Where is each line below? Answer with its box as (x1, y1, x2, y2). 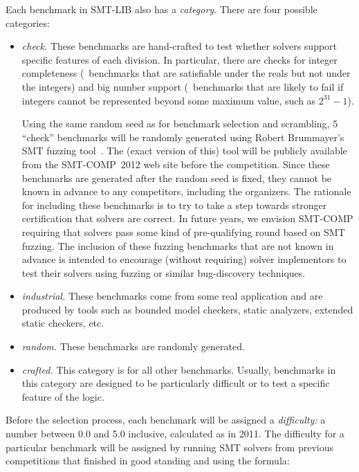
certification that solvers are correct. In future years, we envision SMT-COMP (21, 211, 353, 226)
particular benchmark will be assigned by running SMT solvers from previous (6, 439, 333, 454)
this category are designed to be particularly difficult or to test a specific (21, 376, 330, 390)
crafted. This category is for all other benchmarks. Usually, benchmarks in (21, 362, 336, 376)
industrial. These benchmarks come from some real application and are (21, 289, 323, 303)
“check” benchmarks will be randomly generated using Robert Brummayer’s (21, 129, 344, 144)
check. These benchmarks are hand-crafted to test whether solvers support (21, 39, 338, 53)
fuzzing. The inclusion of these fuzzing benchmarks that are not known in (21, 238, 334, 253)
